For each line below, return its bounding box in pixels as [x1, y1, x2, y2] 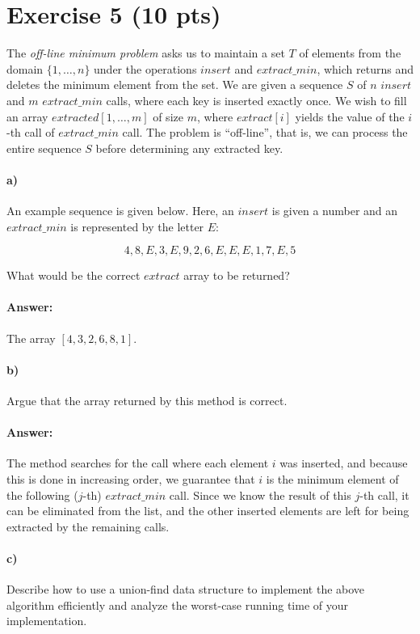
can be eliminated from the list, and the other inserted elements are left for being [6, 502, 409, 519]
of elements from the [299, 44, 401, 61]
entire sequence [6, 139, 82, 156]
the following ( [6, 486, 78, 503]
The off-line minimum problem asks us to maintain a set [6, 44, 285, 61]
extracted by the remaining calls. [6, 518, 170, 535]
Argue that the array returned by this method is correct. [6, 392, 288, 409]
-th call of [6, 124, 55, 141]
